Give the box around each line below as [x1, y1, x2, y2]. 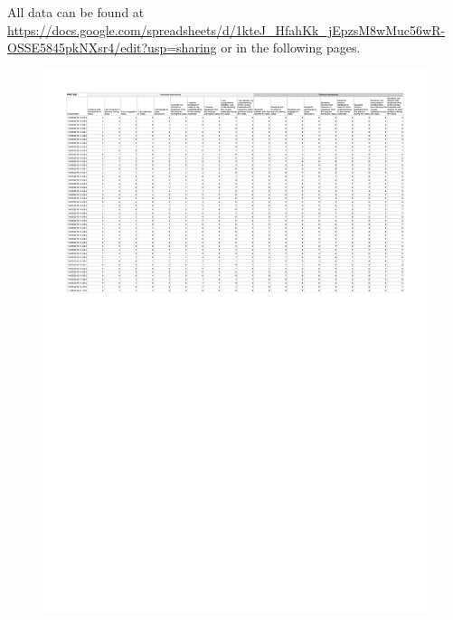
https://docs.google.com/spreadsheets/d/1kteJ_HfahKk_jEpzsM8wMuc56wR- [7, 20, 446, 39]
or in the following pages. [221, 38, 361, 57]
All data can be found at [7, 3, 145, 21]
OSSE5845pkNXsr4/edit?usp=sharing [7, 38, 217, 57]
